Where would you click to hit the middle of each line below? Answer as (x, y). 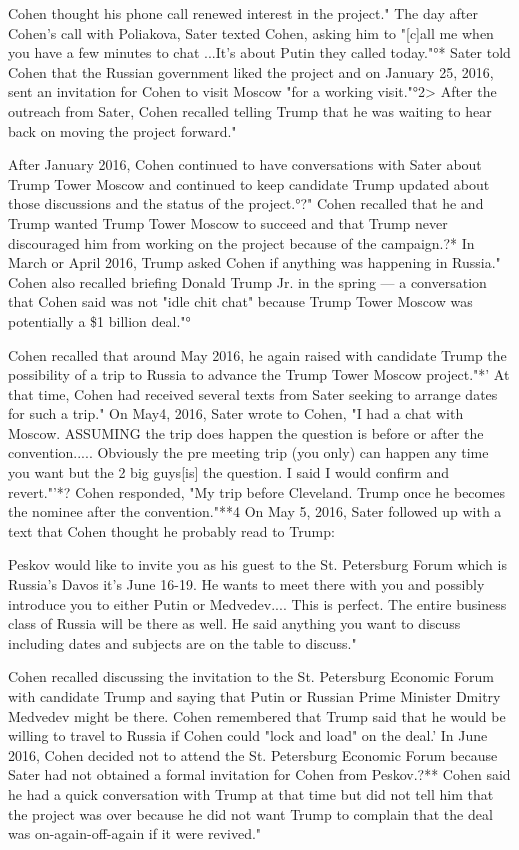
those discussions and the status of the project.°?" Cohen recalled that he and (246, 203)
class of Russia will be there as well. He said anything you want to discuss (234, 623)
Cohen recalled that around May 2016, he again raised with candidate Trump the (257, 354)
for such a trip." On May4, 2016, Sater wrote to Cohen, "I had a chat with (236, 413)
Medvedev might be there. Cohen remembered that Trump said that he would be (257, 715)
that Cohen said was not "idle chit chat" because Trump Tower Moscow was (240, 301)
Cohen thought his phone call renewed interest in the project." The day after (243, 13)
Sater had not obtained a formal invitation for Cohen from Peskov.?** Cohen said (259, 774)
